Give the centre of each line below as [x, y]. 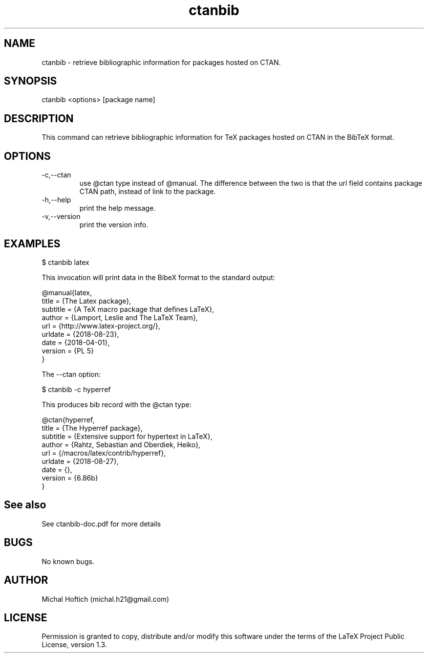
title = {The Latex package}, [86, 301]
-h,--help [56, 200]
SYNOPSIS [31, 81]
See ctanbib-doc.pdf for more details [101, 524]
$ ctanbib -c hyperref [76, 389]
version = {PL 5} [68, 350]
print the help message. [118, 208]
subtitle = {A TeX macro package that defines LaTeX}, [128, 309]
